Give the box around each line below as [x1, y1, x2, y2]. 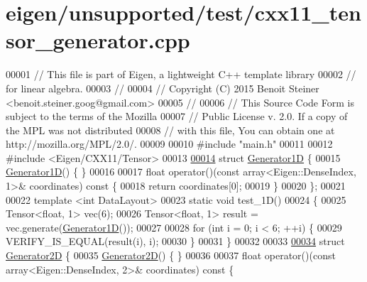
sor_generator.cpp [6, 26, 190, 55]
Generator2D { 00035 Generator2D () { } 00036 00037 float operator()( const [6, 248, 336, 263]
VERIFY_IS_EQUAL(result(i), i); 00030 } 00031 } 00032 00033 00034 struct [6, 234, 345, 249]
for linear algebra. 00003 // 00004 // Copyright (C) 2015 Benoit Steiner [6, 80, 319, 95]
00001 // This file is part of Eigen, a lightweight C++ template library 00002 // [6, 67, 356, 82]
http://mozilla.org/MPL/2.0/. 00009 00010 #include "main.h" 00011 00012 [6, 136, 333, 151]
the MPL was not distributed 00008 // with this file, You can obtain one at [6, 122, 335, 137]
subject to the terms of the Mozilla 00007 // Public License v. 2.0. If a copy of [6, 109, 348, 124]
